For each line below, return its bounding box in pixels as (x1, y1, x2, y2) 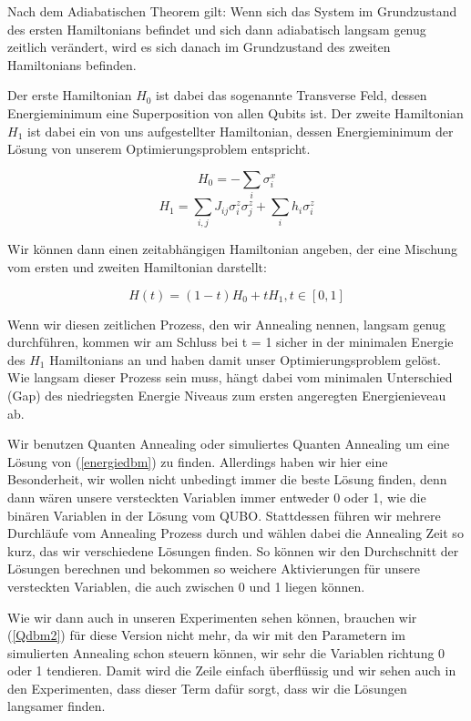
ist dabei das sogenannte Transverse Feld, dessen (156, 86, 427, 105)
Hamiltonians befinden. (7, 55, 137, 74)
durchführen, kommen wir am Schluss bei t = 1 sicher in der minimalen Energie (7, 332, 454, 351)
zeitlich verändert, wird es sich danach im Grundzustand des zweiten (7, 37, 391, 56)
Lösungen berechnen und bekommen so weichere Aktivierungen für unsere (7, 559, 420, 578)
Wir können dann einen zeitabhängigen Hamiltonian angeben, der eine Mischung (7, 239, 458, 259)
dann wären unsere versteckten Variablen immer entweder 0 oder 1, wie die (7, 487, 426, 506)
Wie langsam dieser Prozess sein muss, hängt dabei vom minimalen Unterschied (7, 368, 453, 387)
